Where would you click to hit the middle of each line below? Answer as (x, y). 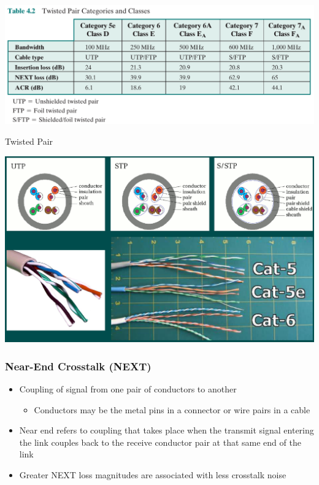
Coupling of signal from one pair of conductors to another (128, 389)
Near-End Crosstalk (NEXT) (78, 366)
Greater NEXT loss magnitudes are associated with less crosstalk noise (153, 475)
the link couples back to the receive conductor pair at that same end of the (160, 442)
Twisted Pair (29, 141)
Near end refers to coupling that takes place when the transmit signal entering (167, 430)
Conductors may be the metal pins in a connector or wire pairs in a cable (172, 409)
